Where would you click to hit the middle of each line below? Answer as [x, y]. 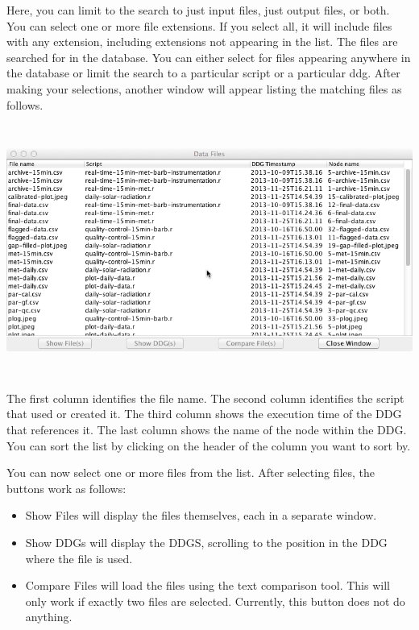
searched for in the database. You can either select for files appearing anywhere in [209, 57]
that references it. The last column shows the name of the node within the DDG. [207, 429]
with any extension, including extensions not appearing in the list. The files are [202, 41]
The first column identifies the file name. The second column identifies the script [205, 398]
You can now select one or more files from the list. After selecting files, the [191, 472]
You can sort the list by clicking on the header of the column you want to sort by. [209, 445]
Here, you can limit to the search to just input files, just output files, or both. [198, 10]
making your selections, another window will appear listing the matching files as [204, 88]
